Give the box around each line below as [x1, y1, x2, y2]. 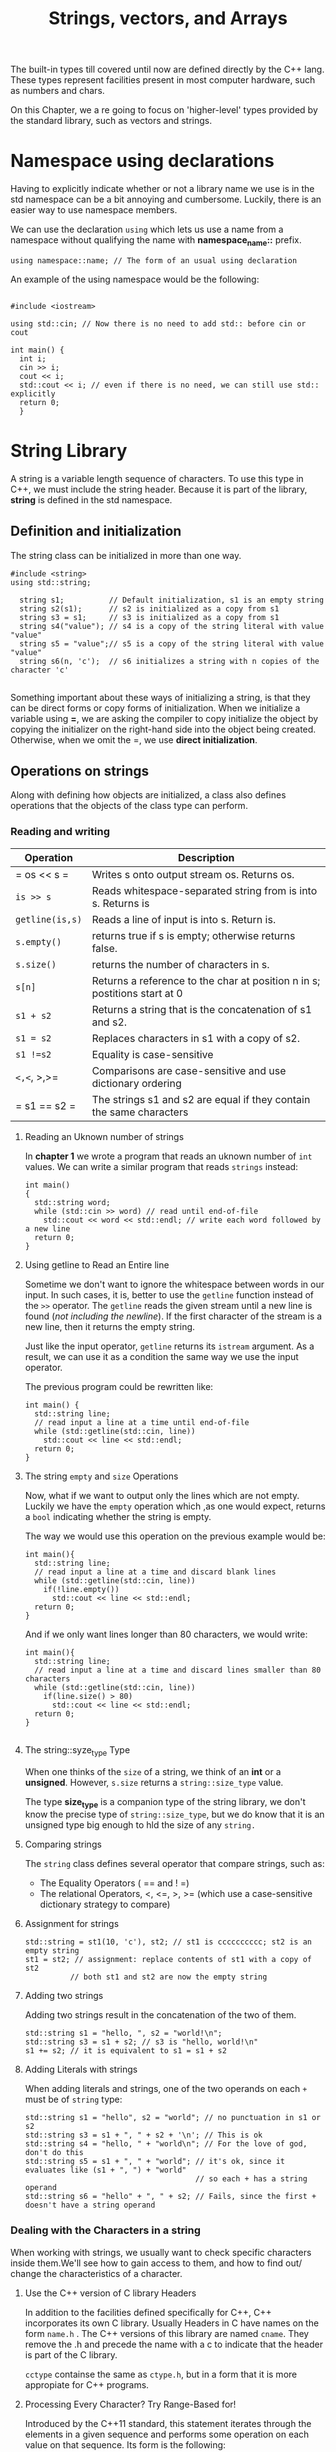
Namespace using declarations [10, 150, 275, 172]
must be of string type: [24, 2093, 123, 2106]
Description [177, 850, 235, 864]
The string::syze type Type [24, 1743, 131, 1758]
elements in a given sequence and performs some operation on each [24, 2428, 310, 2440]
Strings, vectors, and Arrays [48, 7, 288, 30]
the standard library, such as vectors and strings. [10, 115, 213, 127]
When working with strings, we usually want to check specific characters [10, 2246, 312, 2258]
